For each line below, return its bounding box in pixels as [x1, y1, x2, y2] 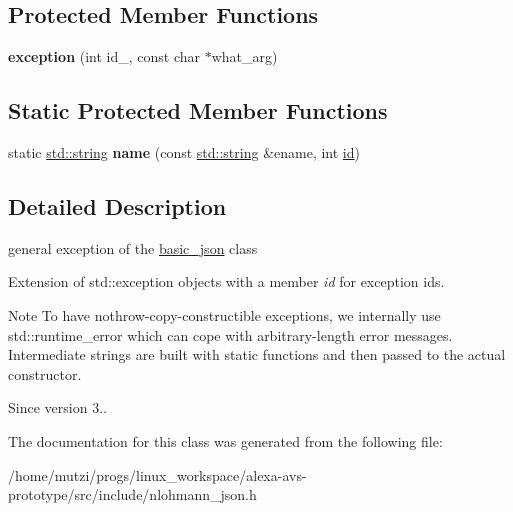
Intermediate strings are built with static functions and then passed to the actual [8, 344, 506, 365]
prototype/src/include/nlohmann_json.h [8, 484, 257, 505]
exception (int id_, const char [8, 46, 201, 67]
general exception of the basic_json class [8, 237, 258, 258]
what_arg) [211, 46, 278, 67]
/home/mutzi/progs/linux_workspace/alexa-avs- [8, 464, 307, 485]
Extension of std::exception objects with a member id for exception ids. [8, 271, 445, 292]
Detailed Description [8, 190, 227, 221]
